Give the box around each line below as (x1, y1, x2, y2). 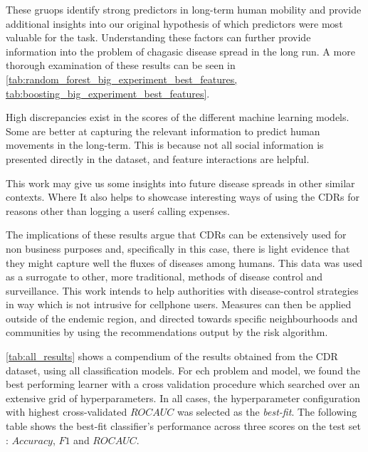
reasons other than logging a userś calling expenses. (6, 203, 230, 218)
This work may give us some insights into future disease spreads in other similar (6, 175, 355, 190)
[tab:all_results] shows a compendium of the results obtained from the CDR (6, 349, 338, 364)
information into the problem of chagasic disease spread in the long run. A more (6, 43, 355, 58)
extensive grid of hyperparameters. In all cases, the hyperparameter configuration (6, 390, 361, 405)
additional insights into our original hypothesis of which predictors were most (6, 16, 343, 31)
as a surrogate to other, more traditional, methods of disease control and (6, 269, 323, 284)
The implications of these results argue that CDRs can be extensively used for (6, 227, 347, 242)
